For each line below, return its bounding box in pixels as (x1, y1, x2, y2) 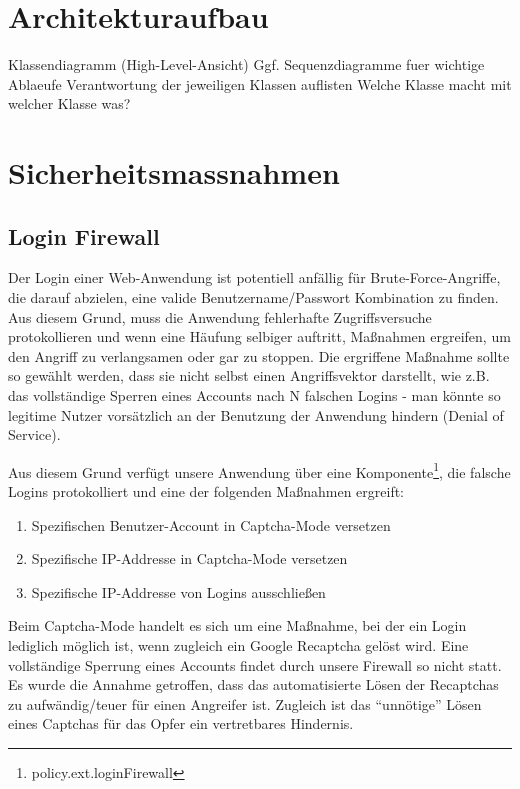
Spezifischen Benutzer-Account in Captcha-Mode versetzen (31, 514, 391, 535)
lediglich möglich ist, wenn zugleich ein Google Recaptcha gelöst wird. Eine (8, 635, 469, 656)
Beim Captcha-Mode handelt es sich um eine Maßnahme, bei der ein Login (8, 615, 467, 636)
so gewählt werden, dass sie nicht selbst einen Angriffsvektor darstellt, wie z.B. (8, 365, 490, 386)
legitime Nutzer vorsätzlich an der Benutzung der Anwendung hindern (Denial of (8, 404, 504, 425)
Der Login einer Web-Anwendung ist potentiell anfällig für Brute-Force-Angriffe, (8, 267, 501, 288)
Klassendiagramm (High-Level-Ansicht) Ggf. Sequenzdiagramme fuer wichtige (8, 54, 485, 75)
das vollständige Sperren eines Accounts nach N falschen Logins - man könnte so (8, 385, 501, 406)
